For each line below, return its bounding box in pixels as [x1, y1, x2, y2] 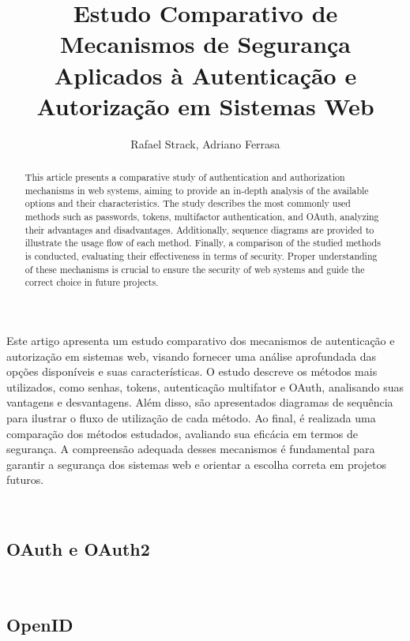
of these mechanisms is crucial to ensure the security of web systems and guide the [24, 262, 365, 276]
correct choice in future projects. [24, 276, 159, 289]
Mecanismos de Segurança [60, 28, 351, 60]
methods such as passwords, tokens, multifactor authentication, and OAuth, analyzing [24, 210, 379, 223]
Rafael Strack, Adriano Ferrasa [130, 135, 280, 152]
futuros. [6, 471, 44, 488]
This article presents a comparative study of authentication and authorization [24, 171, 345, 184]
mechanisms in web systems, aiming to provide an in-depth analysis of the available [24, 183, 369, 197]
